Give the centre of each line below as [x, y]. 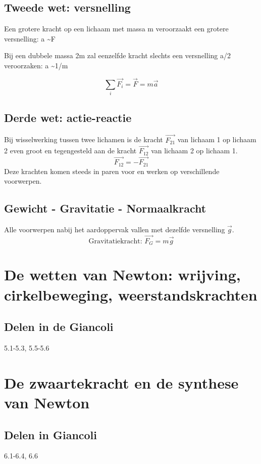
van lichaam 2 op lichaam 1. [194, 151]
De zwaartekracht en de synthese [121, 382]
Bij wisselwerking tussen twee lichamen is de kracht [84, 139]
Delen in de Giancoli [59, 327]
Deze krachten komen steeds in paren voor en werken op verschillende [112, 171]
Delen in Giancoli [51, 434]
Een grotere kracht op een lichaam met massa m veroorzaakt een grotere [116, 29]
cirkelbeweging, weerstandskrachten [131, 294]
